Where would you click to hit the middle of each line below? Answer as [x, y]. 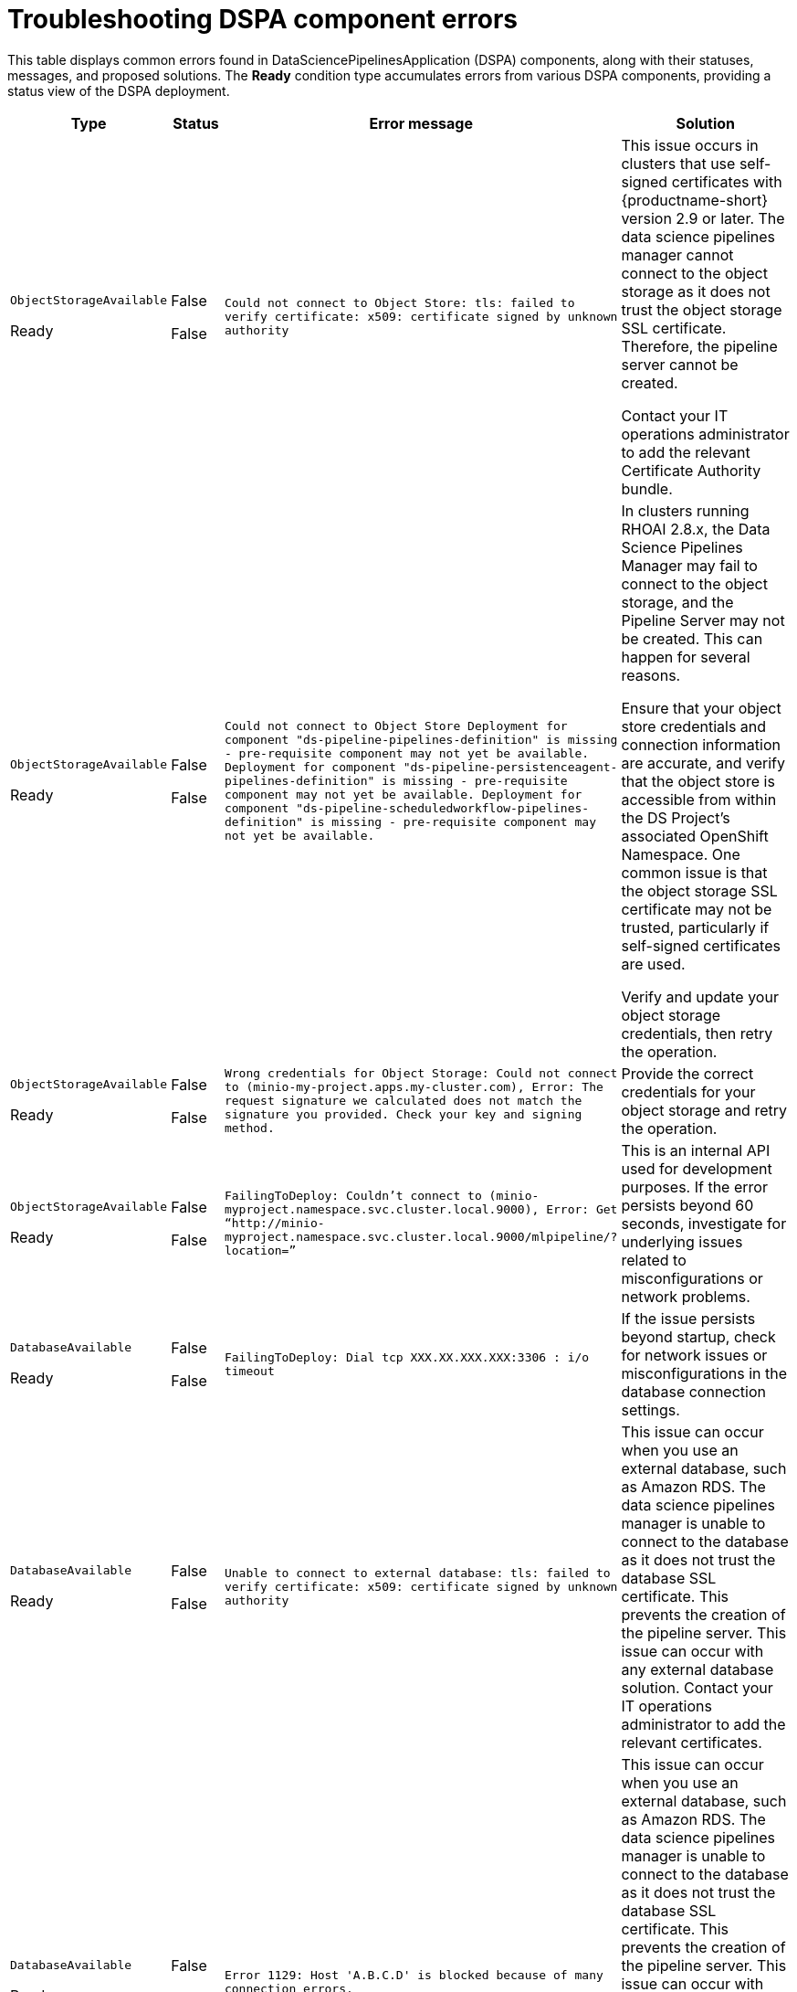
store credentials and [694, 726]
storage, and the [677, 602]
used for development [697, 1168]
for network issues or [694, 1355]
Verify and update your [700, 996]
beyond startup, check [698, 1336]
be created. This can [692, 638]
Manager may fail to [689, 565]
